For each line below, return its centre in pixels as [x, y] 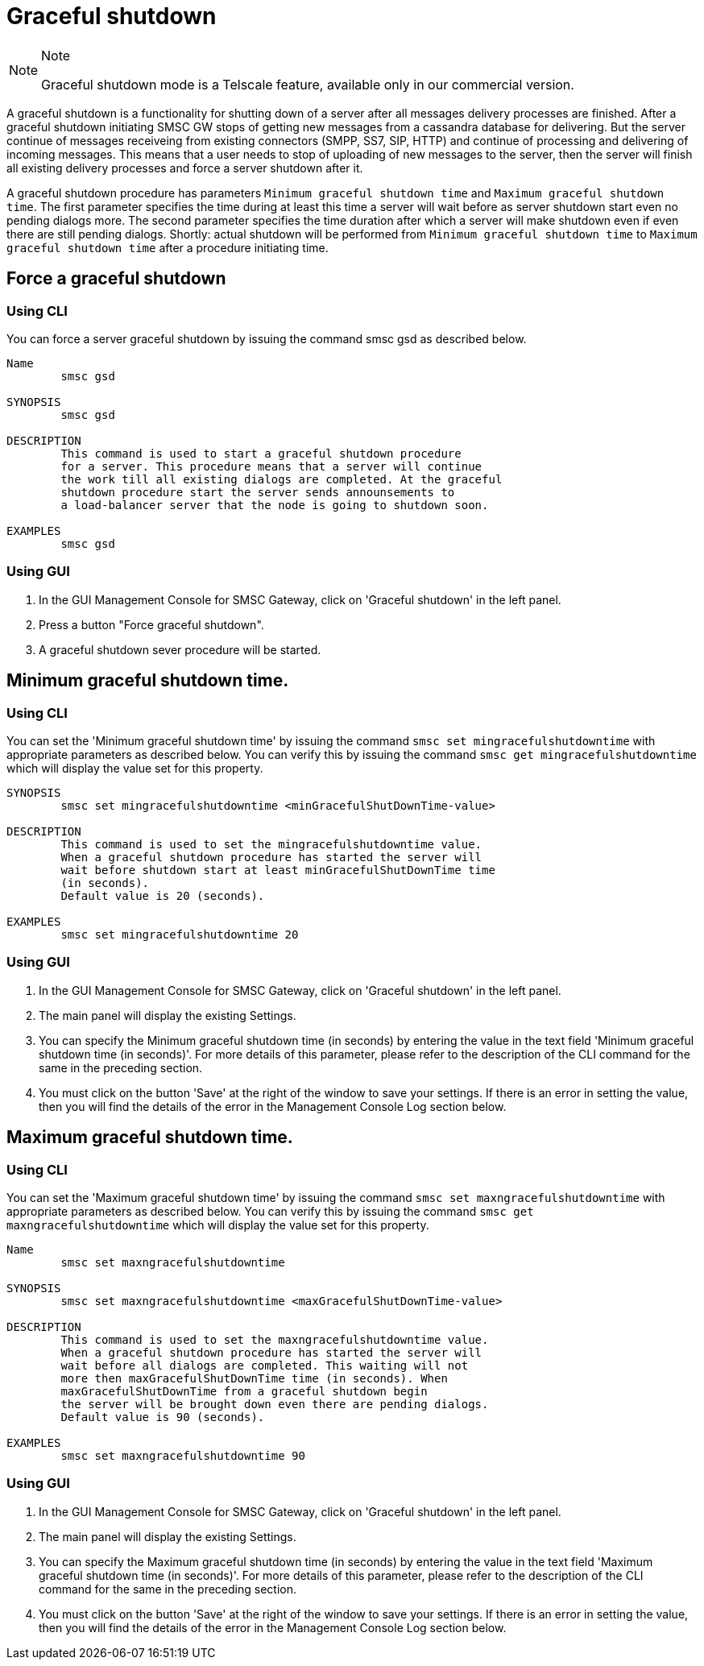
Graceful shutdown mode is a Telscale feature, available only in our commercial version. [308, 84]
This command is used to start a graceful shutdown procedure [261, 453]
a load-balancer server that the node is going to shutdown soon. [275, 505]
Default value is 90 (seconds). [163, 1417]
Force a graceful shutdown [116, 279]
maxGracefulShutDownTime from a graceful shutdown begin [244, 1391]
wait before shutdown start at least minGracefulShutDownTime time [278, 870]
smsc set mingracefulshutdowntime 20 [180, 934]
